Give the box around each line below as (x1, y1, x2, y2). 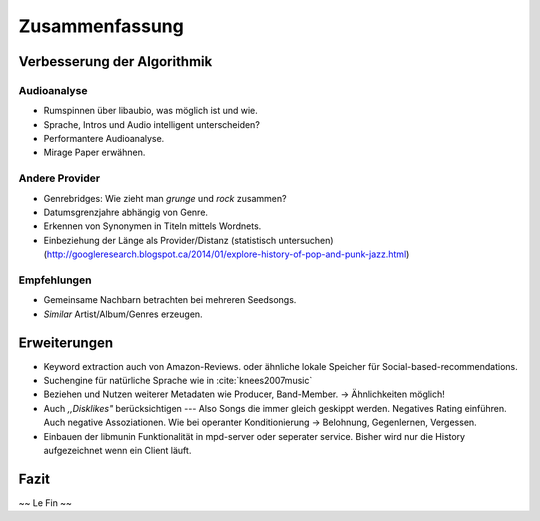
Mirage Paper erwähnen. (43, 146, 146, 159)
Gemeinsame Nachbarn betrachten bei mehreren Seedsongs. (43, 294, 297, 306)
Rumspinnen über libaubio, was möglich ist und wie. (43, 105, 259, 117)
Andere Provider (18, 171, 100, 185)
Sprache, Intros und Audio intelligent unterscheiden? (43, 118, 260, 130)
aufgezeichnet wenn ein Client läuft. (43, 444, 192, 456)
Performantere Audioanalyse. (43, 133, 165, 145)
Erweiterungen (18, 334, 114, 351)
